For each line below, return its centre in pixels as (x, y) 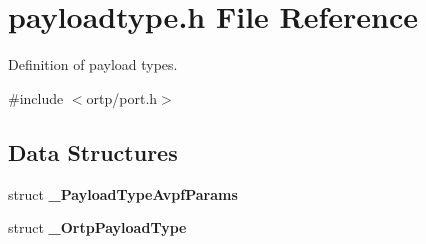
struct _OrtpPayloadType (97, 227)
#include (36, 97)
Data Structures (93, 151)
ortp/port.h (122, 97)
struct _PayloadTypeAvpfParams (123, 193)
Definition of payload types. (93, 64)
